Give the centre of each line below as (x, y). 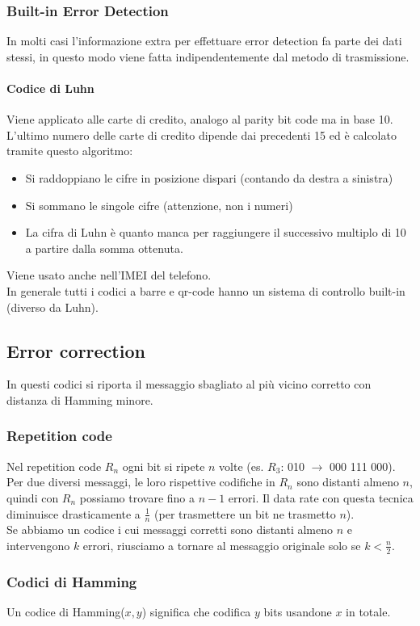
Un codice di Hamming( (66, 611)
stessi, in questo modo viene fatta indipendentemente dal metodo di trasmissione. (208, 56)
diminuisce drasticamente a (73, 513)
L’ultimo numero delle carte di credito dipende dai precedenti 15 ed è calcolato (202, 134)
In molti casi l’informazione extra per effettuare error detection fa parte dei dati (204, 41)
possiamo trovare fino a (137, 497)
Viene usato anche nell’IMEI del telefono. (109, 275)
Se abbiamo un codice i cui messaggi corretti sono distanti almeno (170, 529)
